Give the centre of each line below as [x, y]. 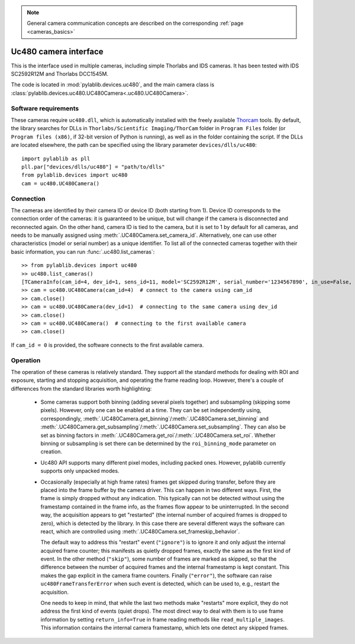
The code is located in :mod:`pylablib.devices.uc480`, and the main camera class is [113, 85]
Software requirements [45, 108]
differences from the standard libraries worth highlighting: [81, 388]
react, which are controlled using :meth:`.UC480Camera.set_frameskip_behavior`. [140, 531]
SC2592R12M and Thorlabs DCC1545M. [60, 74]
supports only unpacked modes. [80, 471]
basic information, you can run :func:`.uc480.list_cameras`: [83, 252]
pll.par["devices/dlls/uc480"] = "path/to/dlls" [93, 167]
